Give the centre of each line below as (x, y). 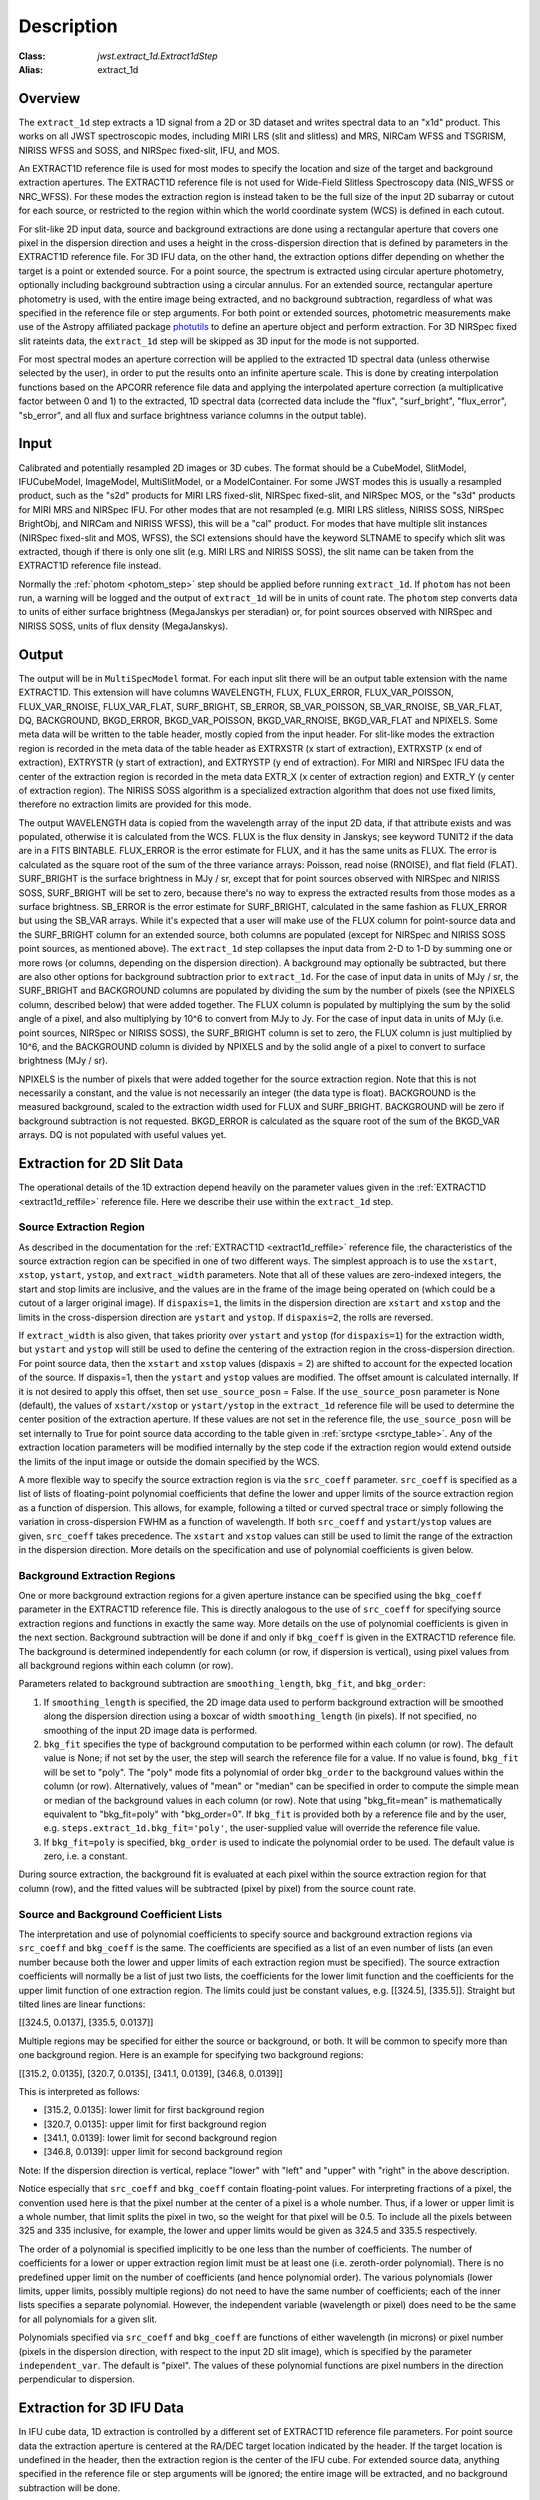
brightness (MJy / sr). (63, 1061)
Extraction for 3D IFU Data (101, 2408)
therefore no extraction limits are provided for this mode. (135, 804)
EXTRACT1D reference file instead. (90, 566)
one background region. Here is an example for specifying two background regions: (191, 2055)
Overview (49, 98)
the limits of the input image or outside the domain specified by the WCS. (169, 1461)
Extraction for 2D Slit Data (101, 1163)
